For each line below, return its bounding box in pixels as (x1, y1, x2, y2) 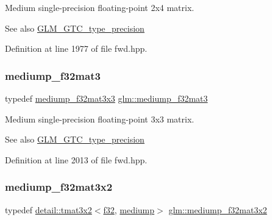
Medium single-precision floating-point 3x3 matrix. (5, 112, 195, 125)
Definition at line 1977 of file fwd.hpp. (5, 42, 148, 55)
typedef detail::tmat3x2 (5, 203, 92, 216)
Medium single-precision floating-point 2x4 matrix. (5, 1, 195, 13)
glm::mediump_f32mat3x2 (168, 203, 267, 216)
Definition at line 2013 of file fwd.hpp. (5, 153, 148, 166)
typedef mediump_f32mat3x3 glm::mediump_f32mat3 (5, 92, 208, 104)
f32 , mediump (103, 203, 155, 216)
